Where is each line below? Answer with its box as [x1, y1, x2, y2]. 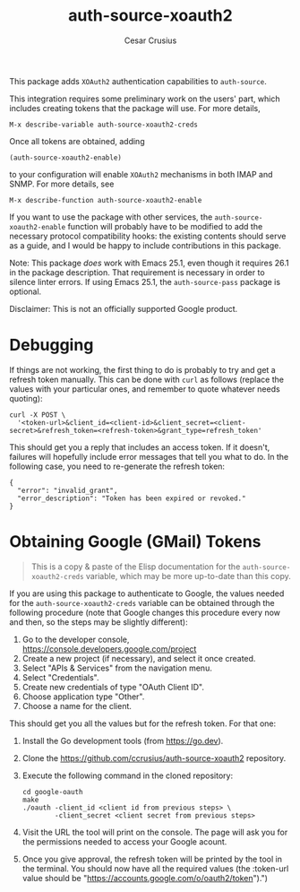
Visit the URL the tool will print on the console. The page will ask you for [21, 827, 288, 837]
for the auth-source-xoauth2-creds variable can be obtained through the [9, 597, 275, 608]
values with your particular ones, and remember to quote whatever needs [9, 383, 280, 394]
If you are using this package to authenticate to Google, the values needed [9, 588, 285, 599]
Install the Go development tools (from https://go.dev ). [21, 735, 224, 746]
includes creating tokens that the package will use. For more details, [9, 102, 261, 113]
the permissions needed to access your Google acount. [21, 836, 227, 847]
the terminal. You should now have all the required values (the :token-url [21, 862, 289, 874]
